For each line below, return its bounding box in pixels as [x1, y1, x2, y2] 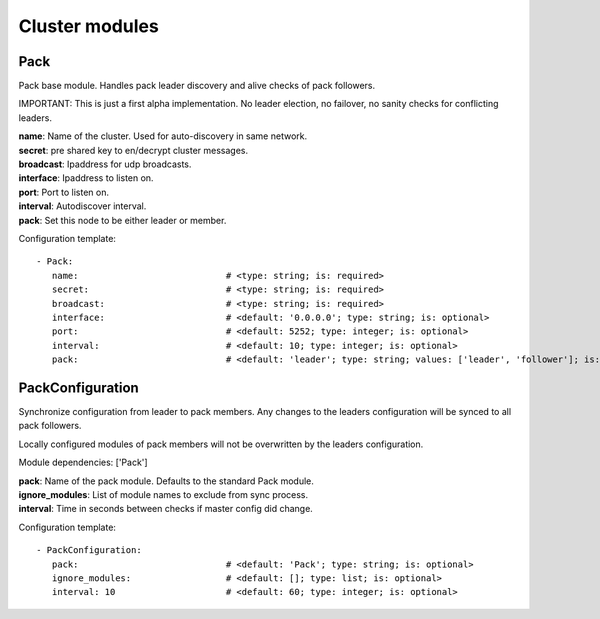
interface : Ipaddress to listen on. [18, 172, 154, 184]
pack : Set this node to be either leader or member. [18, 214, 227, 226]
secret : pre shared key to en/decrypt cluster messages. [18, 144, 249, 156]
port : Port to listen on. [18, 186, 110, 198]
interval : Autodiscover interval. [18, 200, 147, 212]
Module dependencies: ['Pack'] [18, 456, 149, 469]
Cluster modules [18, 15, 159, 37]
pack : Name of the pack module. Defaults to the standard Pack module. [18, 475, 315, 487]
